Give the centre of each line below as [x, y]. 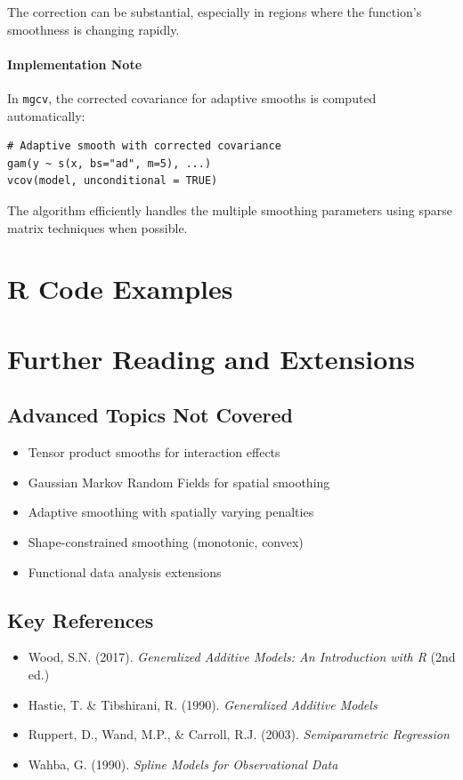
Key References [81, 619]
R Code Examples [120, 289]
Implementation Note [75, 64]
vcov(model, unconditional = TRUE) [113, 181]
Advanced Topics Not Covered [150, 415]
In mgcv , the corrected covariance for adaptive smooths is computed [192, 97]
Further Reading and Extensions [211, 358]
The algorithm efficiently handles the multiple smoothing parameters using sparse [230, 210]
